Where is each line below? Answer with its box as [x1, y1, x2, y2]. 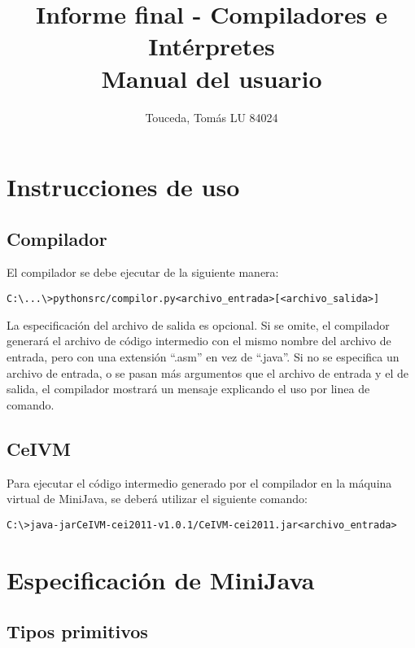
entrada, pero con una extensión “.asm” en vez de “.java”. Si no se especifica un [7, 348, 400, 365]
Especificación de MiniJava [7, 563, 315, 596]
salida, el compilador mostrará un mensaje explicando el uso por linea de [7, 380, 370, 397]
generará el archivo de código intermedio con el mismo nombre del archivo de [7, 332, 391, 349]
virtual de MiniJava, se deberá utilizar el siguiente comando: [7, 490, 308, 507]
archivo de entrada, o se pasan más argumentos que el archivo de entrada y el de [7, 364, 408, 381]
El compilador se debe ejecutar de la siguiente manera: [7, 264, 279, 281]
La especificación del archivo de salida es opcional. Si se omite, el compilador [7, 316, 390, 333]
